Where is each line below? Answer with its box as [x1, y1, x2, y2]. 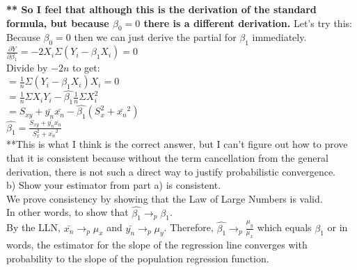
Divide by [6, 60, 48, 75]
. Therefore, [164, 220, 214, 235]
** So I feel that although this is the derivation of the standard [6, 2, 317, 16]
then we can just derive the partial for [74, 30, 237, 44]
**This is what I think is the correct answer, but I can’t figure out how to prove [6, 137, 348, 151]
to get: [72, 60, 100, 75]
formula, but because [6, 15, 109, 30]
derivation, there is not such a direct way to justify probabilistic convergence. [6, 164, 336, 178]
